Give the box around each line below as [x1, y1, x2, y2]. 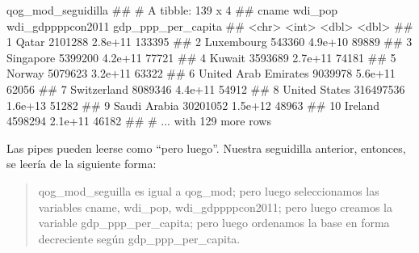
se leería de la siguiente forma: [6, 155, 157, 172]
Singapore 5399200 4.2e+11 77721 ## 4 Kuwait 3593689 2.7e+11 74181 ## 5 [6, 48, 396, 65]
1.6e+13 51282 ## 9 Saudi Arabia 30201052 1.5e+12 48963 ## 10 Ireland [6, 96, 380, 113]
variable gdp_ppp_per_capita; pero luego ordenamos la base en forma [38, 214, 390, 231]
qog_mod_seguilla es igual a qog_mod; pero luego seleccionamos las [38, 182, 379, 199]
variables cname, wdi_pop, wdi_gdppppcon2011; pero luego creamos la [38, 198, 392, 215]
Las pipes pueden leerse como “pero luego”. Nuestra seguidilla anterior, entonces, [6, 139, 406, 156]
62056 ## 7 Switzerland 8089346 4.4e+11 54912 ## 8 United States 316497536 [6, 80, 405, 97]
